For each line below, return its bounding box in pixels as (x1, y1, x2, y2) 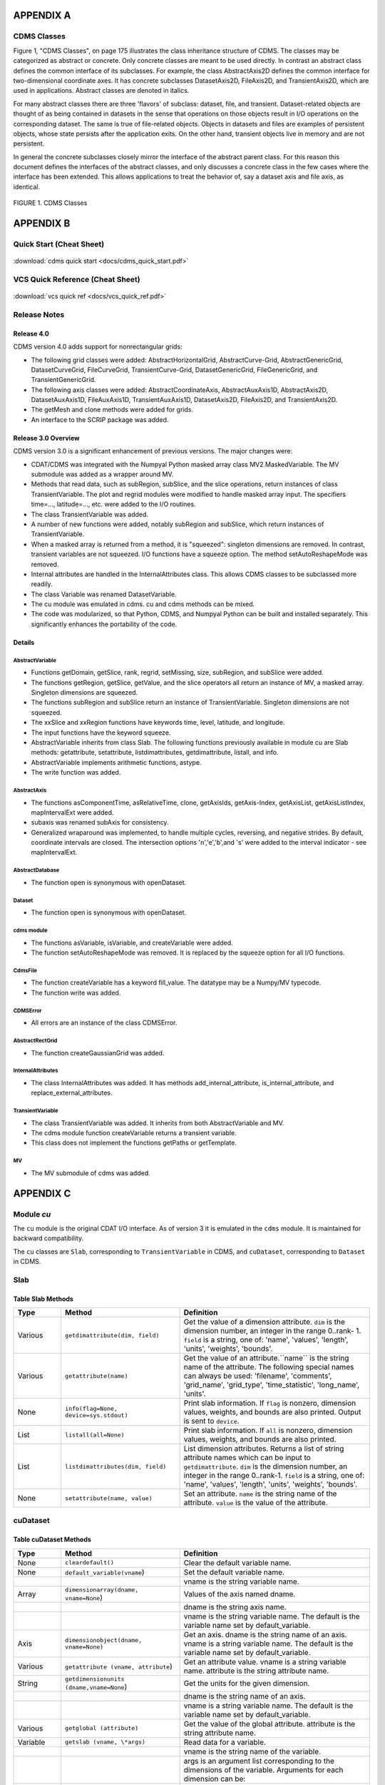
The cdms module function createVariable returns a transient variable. (31, 1129, 237, 1137)
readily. (31, 580, 53, 588)
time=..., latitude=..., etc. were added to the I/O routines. (31, 500, 196, 508)
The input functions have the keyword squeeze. (31, 728, 171, 737)
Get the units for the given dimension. (183, 1679, 310, 1689)
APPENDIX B (13, 218, 71, 230)
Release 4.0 (13, 329, 49, 338)
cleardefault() (65, 1559, 114, 1567)
